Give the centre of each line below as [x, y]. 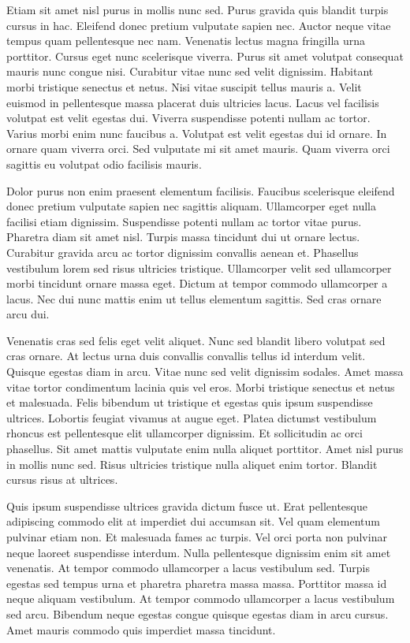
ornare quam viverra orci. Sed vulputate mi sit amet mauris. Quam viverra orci [198, 149]
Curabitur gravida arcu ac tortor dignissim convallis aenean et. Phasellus [183, 252]
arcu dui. [28, 314]
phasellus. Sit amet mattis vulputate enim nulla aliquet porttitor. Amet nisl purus [205, 449]
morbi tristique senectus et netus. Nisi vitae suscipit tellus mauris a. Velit [184, 86]
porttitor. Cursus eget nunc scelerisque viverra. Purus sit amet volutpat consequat [205, 56]
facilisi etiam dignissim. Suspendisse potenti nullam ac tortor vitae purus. [184, 221]
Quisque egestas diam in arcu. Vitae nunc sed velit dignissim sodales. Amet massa [205, 372]
